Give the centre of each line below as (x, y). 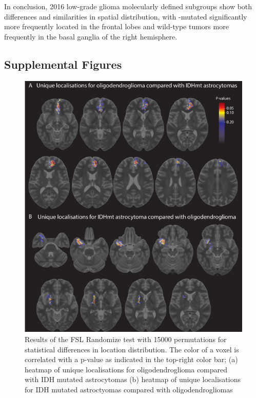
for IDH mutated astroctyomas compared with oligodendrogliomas (129, 389)
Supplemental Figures (63, 64)
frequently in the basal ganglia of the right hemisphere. (91, 36)
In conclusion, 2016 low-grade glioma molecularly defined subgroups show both (128, 6)
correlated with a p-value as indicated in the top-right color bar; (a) (131, 359)
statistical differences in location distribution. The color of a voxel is (132, 349)
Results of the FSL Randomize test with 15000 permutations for (126, 339)
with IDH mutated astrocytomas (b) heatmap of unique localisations (133, 379)
